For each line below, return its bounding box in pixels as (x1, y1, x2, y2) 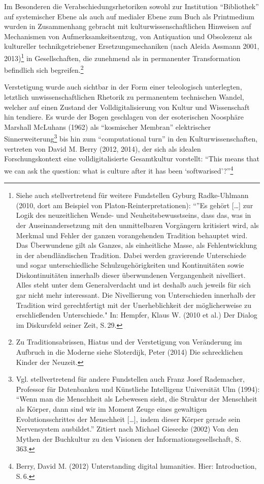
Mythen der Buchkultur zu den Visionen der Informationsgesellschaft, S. (16, 433, 242, 444)
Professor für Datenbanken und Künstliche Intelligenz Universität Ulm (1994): (16, 383, 260, 394)
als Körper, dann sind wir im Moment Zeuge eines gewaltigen (16, 404, 207, 414)
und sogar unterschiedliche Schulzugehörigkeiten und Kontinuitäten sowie (16, 260, 244, 270)
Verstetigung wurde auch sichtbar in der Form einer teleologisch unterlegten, (4, 81, 242, 92)
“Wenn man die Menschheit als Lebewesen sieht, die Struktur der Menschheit (16, 393, 257, 404)
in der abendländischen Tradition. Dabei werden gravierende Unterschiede (16, 249, 246, 260)
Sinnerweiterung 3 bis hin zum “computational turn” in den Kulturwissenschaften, (4, 132, 258, 144)
